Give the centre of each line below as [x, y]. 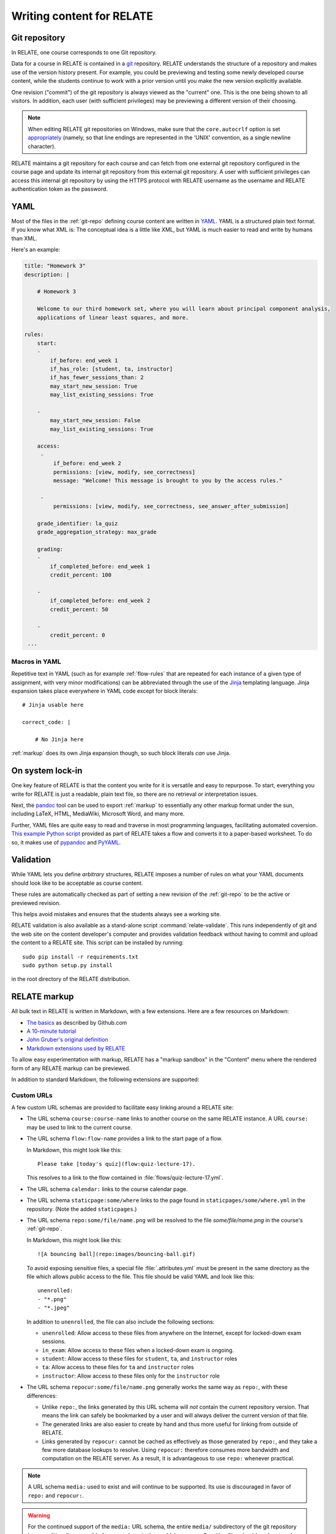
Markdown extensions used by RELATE [76, 1048]
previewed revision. [36, 903]
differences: [42, 1395]
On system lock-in [47, 771]
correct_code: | [47, 722]
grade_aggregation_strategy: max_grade [97, 532]
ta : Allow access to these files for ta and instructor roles [118, 1367]
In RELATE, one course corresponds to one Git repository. [84, 53]
